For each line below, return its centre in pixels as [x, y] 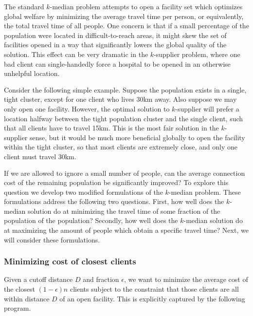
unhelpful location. [32, 73]
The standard [24, 6]
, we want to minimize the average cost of [186, 279]
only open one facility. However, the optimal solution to [87, 108]
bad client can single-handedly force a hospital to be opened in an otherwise [117, 64]
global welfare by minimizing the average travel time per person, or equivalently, [124, 16]
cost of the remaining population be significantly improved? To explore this [116, 182]
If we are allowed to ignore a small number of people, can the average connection [125, 173]
